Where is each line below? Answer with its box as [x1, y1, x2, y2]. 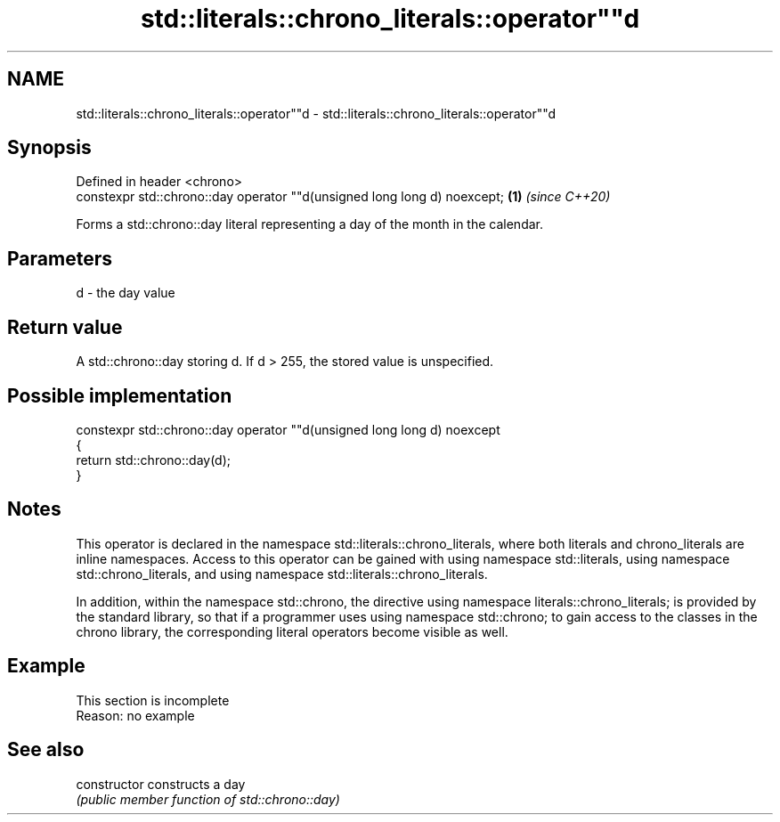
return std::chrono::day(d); [76, 452, 232, 468]
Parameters [7, 247, 112, 270]
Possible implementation [7, 384, 232, 407]
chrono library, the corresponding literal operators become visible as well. [76, 623, 508, 639]
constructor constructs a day [76, 776, 246, 792]
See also [7, 738, 85, 761]
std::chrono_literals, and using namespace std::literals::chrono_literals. [76, 566, 488, 582]
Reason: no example [76, 707, 195, 723]
